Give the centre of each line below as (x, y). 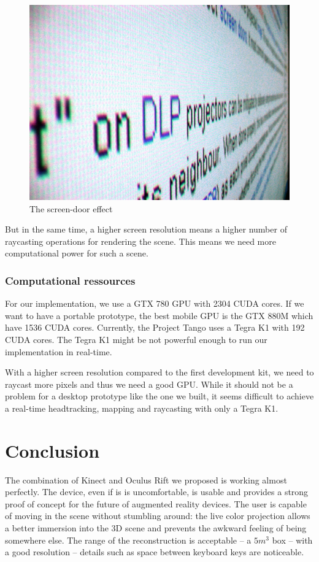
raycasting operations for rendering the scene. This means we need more (140, 241)
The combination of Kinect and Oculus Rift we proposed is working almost (146, 479)
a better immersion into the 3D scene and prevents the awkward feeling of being (156, 528)
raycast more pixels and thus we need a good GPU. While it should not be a (149, 384)
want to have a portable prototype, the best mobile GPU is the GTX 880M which (159, 315)
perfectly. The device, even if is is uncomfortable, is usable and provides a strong (157, 492)
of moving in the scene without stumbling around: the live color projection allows (158, 516)
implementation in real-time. (59, 351)
